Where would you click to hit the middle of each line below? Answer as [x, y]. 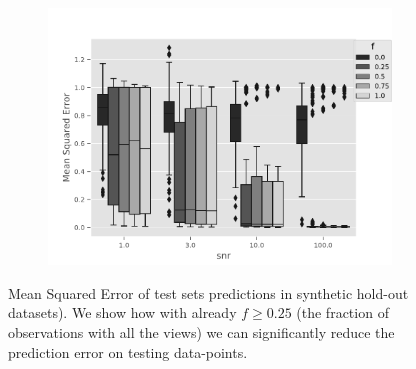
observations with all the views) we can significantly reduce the [201, 332]
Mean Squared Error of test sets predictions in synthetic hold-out [208, 292]
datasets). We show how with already [122, 312]
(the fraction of [342, 312]
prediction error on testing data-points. [128, 351]
